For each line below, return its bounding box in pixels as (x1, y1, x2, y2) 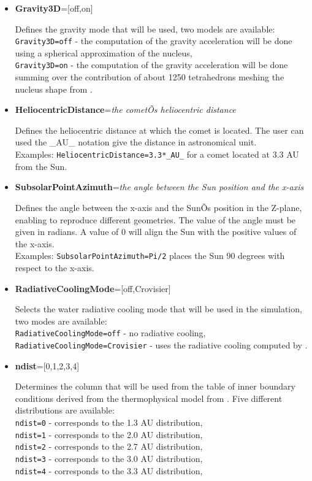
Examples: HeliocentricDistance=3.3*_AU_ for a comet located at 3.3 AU (15, 148, 299, 161)
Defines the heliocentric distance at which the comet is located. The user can (15, 123, 304, 136)
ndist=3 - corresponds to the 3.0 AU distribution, (15, 452, 203, 464)
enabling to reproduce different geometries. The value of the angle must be (15, 213, 296, 226)
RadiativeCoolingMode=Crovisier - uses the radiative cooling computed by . (15, 338, 308, 351)
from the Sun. (15, 160, 67, 172)
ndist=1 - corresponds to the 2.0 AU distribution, (15, 428, 203, 441)
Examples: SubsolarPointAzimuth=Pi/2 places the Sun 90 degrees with (15, 249, 285, 262)
